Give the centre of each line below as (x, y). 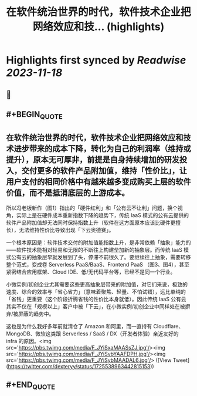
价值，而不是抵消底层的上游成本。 (68, 193)
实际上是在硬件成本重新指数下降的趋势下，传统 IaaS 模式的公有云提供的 (103, 215)
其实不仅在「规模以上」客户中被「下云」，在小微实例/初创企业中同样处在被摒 (98, 306)
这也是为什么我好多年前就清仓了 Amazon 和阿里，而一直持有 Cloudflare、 (95, 326)
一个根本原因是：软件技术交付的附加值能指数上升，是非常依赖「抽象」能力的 (98, 242)
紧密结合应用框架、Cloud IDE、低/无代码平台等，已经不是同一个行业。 (91, 272)
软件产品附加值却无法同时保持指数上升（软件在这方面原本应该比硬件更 (91, 222)
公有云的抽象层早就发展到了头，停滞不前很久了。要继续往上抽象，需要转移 (101, 257)
